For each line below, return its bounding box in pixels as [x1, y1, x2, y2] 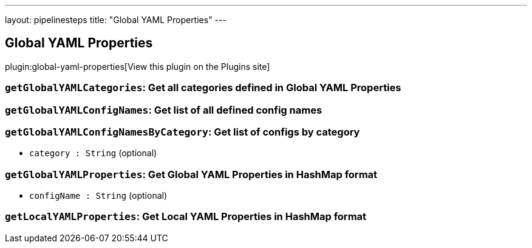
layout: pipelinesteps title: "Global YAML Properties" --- [5, 15, 227, 25]
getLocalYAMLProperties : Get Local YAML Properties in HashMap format [5, 210, 367, 223]
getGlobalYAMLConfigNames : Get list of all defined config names [5, 103, 322, 116]
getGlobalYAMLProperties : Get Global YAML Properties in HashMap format [5, 168, 378, 181]
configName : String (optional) [29, 190, 168, 201]
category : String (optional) [29, 148, 157, 159]
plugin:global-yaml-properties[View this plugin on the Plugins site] [5, 61, 270, 72]
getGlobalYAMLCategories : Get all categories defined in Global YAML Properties [5, 81, 401, 94]
